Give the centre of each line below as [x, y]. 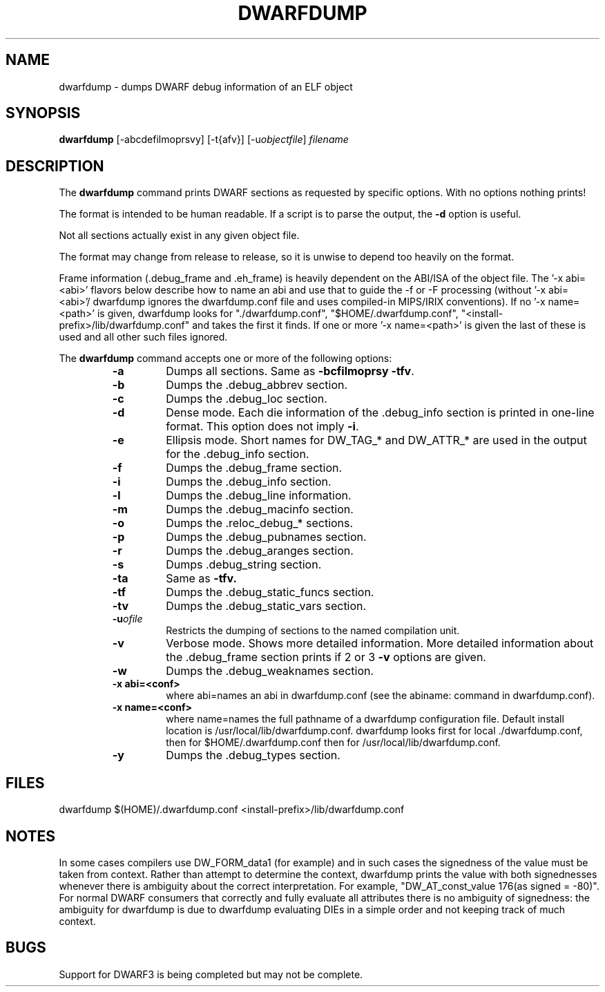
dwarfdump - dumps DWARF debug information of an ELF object [206, 86]
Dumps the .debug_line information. [259, 496]
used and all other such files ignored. [143, 337]
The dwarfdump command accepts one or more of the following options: [225, 359]
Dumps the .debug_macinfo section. [260, 509]
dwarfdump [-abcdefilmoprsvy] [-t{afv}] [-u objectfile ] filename [204, 140]
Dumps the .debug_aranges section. [260, 551]
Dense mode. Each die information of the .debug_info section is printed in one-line [380, 413]
